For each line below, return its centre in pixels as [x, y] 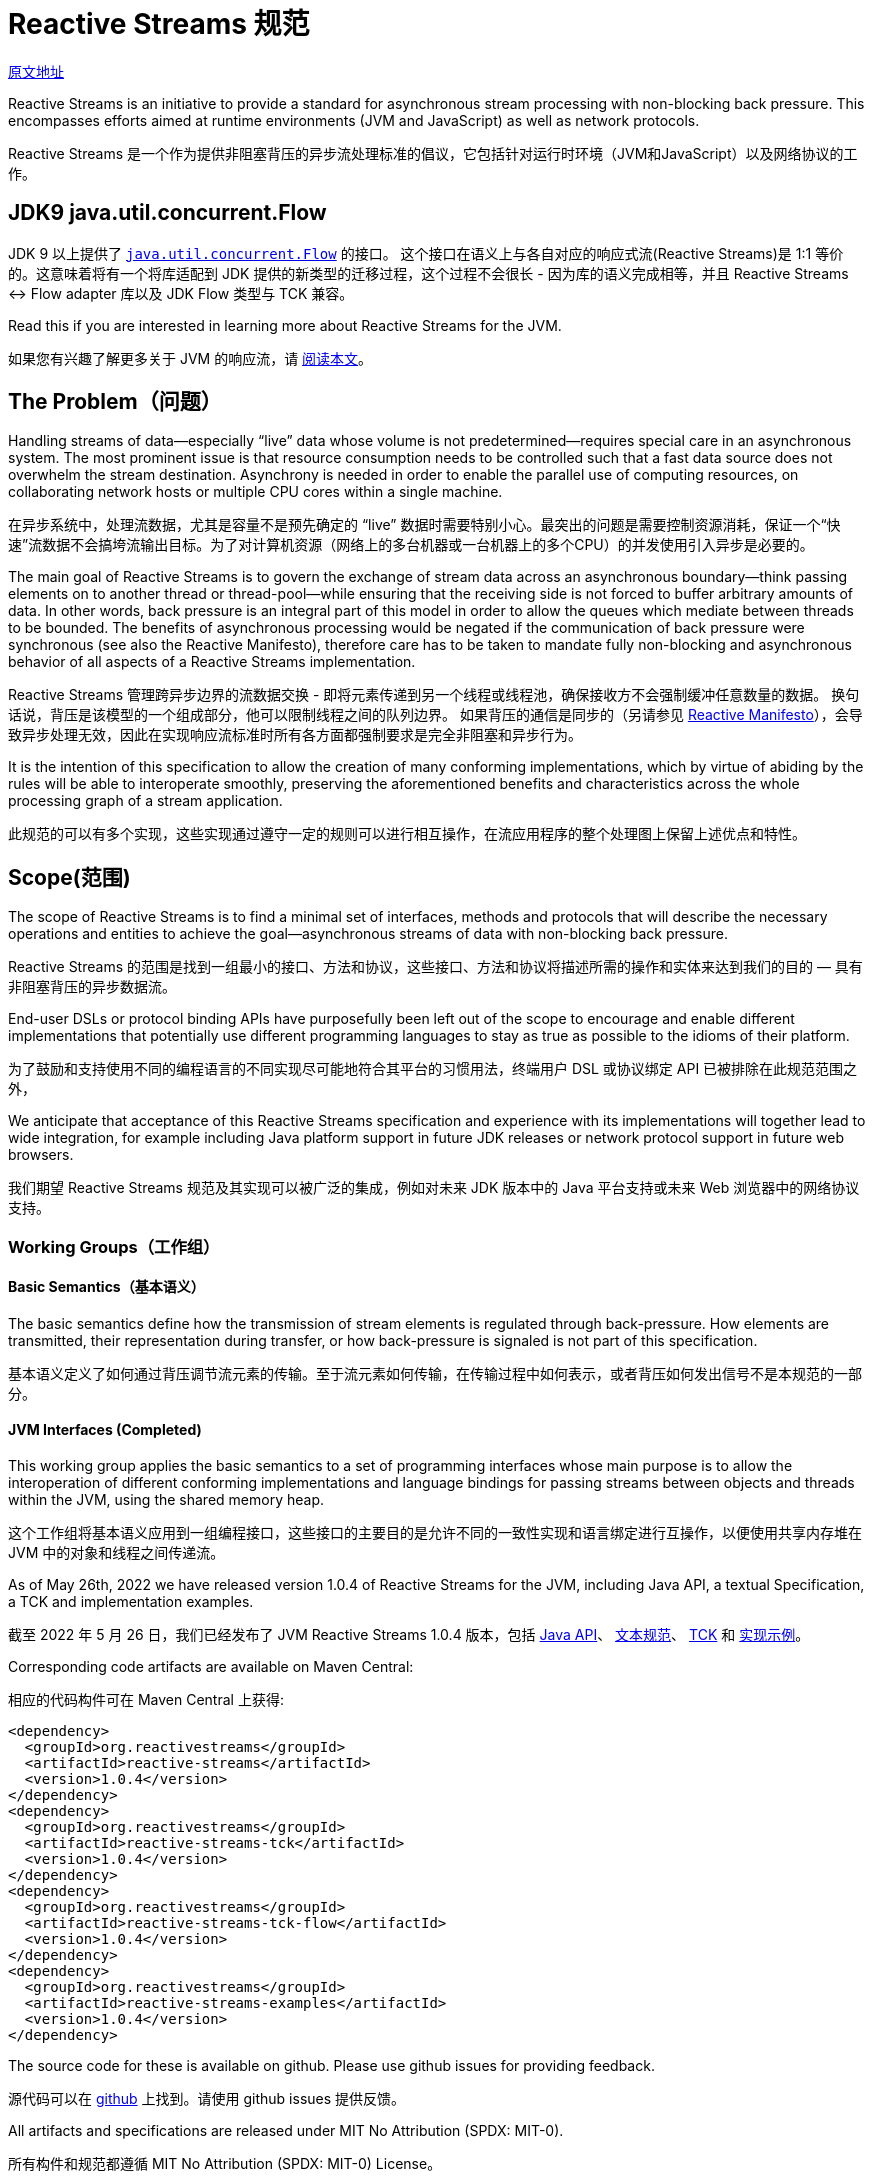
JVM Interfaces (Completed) [105, 1430]
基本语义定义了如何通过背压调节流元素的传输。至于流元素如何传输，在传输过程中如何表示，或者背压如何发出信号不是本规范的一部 [435, 1373]
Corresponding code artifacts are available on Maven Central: [211, 1667]
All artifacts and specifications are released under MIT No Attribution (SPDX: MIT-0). [286, 2131]
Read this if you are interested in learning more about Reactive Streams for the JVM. [285, 325]
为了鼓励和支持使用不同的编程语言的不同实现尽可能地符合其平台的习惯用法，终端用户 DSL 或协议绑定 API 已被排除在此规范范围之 [433, 1069]
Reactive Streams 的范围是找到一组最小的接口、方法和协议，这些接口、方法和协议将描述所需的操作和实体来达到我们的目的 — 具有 [435, 967]
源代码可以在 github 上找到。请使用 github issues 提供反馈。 [207, 2099]
